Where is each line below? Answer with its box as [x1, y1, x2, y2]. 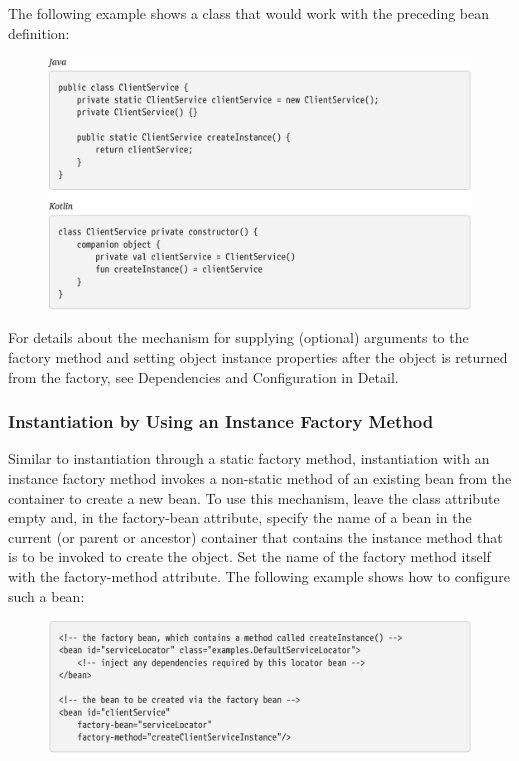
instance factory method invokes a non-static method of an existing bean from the [8, 467, 512, 488]
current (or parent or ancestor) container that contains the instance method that [8, 526, 503, 547]
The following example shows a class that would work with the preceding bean [8, 3, 490, 23]
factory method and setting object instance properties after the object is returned [8, 346, 508, 367]
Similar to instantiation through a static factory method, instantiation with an [8, 448, 490, 469]
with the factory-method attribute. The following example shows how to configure [8, 565, 510, 586]
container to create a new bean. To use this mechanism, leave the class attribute [8, 487, 500, 508]
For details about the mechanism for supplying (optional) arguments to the [8, 327, 469, 348]
